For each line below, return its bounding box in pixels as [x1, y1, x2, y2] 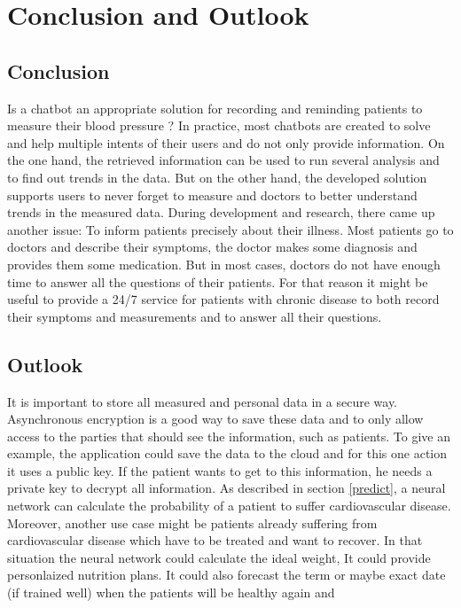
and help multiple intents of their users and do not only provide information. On [7, 133, 445, 152]
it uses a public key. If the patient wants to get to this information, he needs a [7, 461, 433, 479]
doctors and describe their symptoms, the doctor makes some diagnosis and [7, 238, 418, 256]
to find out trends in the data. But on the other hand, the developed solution [7, 168, 427, 186]
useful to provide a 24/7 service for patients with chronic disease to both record [7, 290, 440, 308]
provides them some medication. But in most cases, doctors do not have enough [7, 254, 441, 273]
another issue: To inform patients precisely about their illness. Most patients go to [7, 220, 454, 238]
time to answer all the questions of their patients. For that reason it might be [7, 272, 428, 291]
